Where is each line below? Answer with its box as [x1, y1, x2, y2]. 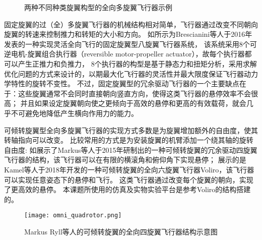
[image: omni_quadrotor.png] [24, 212, 122, 219]
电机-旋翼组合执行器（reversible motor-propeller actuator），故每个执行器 [11, 48, 245, 59]
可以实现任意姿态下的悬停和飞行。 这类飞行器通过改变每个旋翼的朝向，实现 [4, 174, 253, 185]
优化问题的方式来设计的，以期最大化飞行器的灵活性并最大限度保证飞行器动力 [4, 68, 258, 79]
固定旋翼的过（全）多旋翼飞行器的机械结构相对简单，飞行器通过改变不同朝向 [4, 19, 258, 29]
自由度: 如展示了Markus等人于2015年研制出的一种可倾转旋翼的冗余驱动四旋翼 [4, 144, 257, 155]
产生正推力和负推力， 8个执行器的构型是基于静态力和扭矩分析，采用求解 [18, 58, 257, 69]
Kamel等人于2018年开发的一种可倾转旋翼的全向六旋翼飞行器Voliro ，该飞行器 [4, 164, 254, 174]
